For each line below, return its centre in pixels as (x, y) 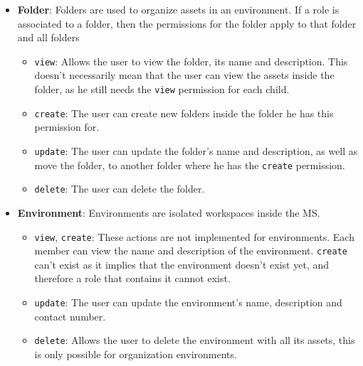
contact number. (70, 316)
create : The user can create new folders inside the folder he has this (184, 113)
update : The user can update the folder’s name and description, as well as (196, 150)
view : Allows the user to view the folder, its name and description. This (191, 61)
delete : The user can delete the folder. (120, 189)
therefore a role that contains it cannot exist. (132, 278)
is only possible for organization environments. (136, 354)
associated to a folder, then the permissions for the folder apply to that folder (187, 23)
